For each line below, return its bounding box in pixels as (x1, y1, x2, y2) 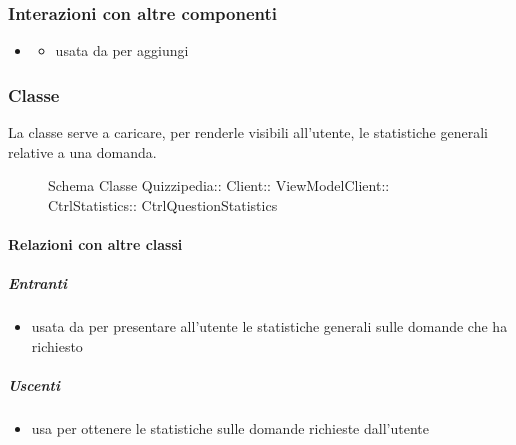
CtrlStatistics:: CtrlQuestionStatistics (48, 194, 278, 215)
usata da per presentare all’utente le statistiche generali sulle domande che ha (31, 316, 508, 337)
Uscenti (8, 374, 60, 395)
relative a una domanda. (8, 141, 157, 162)
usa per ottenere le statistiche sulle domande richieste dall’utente (31, 417, 429, 438)
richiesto (31, 335, 83, 356)
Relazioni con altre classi (8, 234, 183, 254)
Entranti (8, 273, 68, 294)
